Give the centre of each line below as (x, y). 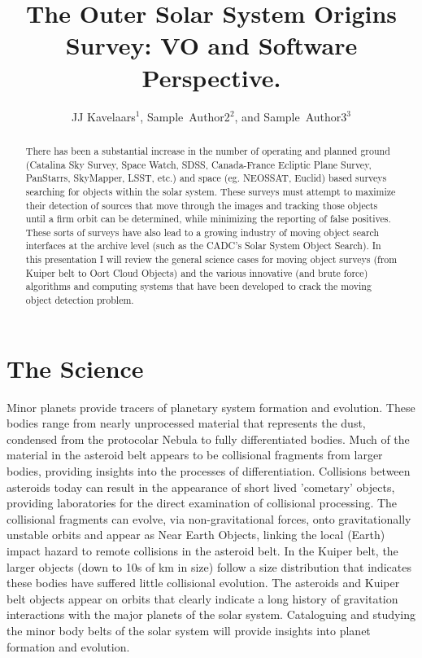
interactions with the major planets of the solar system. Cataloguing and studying (211, 614)
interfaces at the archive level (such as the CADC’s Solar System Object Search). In (203, 246)
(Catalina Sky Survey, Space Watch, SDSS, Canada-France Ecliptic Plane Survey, (198, 164)
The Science (75, 368)
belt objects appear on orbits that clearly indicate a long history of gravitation (202, 598)
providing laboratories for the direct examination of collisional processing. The (202, 503)
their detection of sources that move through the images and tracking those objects (202, 205)
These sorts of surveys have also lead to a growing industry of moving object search (202, 232)
